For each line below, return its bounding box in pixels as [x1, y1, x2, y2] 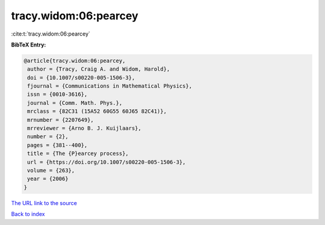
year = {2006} [27, 176, 69, 182]
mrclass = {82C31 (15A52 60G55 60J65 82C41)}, [27, 108, 167, 115]
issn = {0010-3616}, [27, 91, 88, 98]
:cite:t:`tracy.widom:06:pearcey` [11, 30, 90, 37]
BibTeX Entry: [11, 41, 46, 48]
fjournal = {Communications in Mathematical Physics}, [27, 83, 193, 90]
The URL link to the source [11, 199, 78, 206]
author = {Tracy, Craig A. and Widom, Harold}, [27, 66, 170, 72]
